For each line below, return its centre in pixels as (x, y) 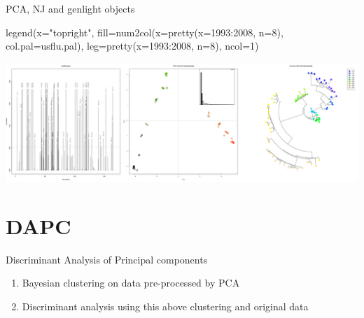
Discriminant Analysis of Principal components (107, 259)
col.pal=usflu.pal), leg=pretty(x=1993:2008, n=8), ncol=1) (132, 46)
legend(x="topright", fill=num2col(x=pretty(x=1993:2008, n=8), (145, 32)
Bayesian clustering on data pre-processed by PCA (131, 283)
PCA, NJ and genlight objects (70, 8)
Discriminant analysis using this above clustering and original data (165, 306)
